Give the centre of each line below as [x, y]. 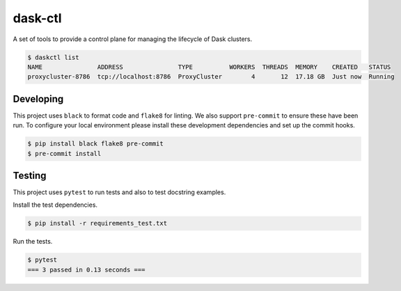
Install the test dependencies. [55, 205]
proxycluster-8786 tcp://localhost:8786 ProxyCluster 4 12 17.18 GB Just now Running [211, 77]
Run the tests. [33, 242]
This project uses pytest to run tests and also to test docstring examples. [119, 192]
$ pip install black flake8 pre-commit [95, 144]
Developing [38, 99]
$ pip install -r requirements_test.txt [97, 223]
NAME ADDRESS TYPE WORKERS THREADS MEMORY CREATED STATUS [209, 67]
